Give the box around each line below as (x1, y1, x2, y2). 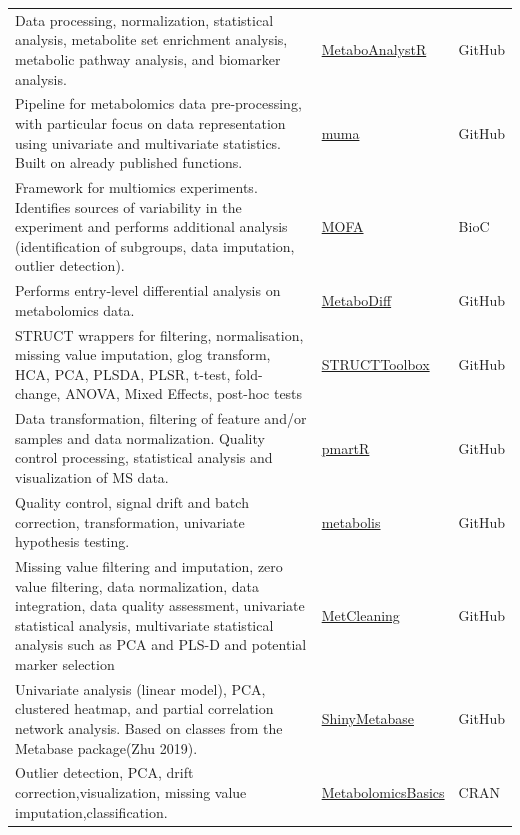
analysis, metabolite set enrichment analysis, (15, 29, 288, 50)
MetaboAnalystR (321, 39, 427, 60)
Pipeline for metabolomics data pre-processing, (15, 93, 302, 114)
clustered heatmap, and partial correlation (15, 698, 274, 719)
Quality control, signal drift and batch (15, 491, 249, 512)
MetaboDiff (321, 290, 392, 311)
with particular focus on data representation (15, 112, 286, 133)
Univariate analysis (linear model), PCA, (15, 678, 266, 699)
